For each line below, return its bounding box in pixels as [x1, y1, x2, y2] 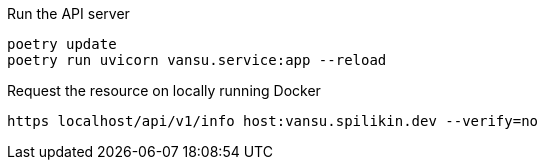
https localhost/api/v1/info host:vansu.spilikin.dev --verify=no [7, 113, 539, 129]
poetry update [7, 36, 117, 52]
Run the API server [7, 5, 130, 22]
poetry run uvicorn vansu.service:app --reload [7, 52, 387, 68]
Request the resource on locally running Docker [7, 82, 321, 99]
